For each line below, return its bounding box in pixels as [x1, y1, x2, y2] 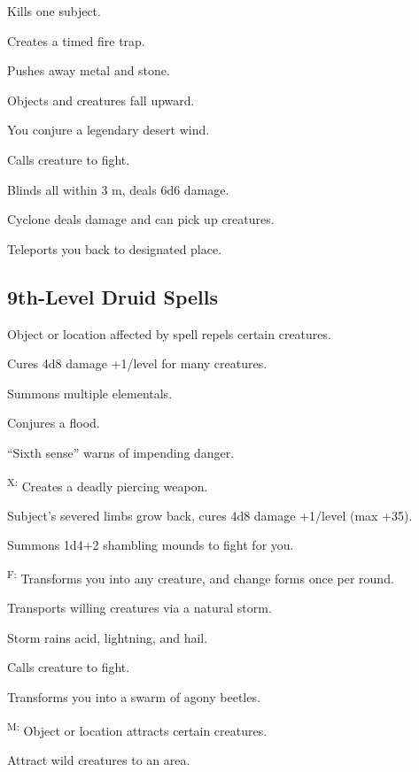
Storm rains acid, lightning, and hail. [7, 628, 208, 646]
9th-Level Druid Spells [7, 282, 218, 310]
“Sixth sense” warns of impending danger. [7, 443, 235, 461]
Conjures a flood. [7, 413, 100, 432]
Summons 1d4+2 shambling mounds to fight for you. [7, 536, 294, 554]
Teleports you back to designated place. [7, 239, 222, 258]
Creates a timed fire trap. [7, 31, 145, 50]
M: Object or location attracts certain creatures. [7, 718, 268, 739]
